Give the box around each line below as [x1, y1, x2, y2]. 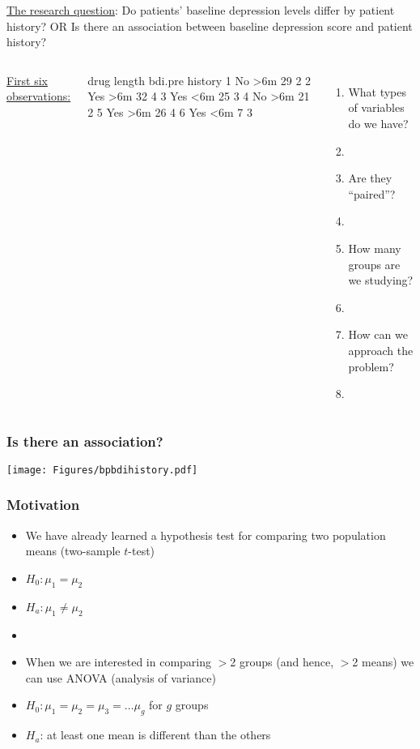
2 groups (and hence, [230, 653, 334, 670]
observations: [6, 88, 71, 105]
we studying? [348, 272, 414, 289]
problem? [348, 357, 394, 374]
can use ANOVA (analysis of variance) [25, 669, 216, 686]
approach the [348, 341, 414, 358]
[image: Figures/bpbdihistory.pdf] [6, 464, 198, 476]
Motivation [6, 494, 80, 515]
